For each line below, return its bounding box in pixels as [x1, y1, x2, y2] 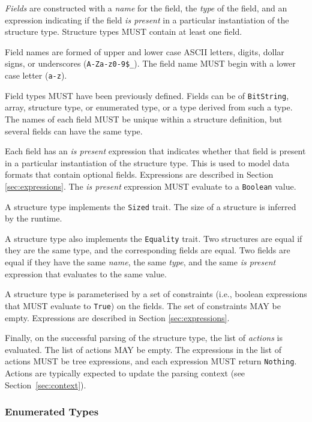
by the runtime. [5, 212, 62, 225]
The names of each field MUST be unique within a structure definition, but [5, 112, 283, 125]
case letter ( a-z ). [5, 69, 67, 82]
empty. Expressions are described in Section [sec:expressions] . [5, 311, 230, 324]
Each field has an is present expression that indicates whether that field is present [5, 145, 306, 157]
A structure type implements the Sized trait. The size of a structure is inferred [5, 200, 296, 213]
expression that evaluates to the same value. [5, 267, 167, 280]
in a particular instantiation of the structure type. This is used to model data [5, 156, 290, 169]
